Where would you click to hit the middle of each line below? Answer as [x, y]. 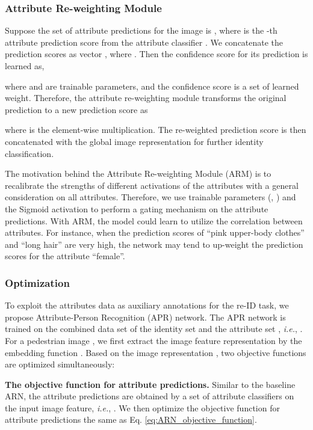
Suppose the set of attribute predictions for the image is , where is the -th [141, 30]
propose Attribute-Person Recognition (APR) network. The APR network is [145, 317]
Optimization [37, 282]
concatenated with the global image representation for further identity [134, 141]
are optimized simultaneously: [60, 364]
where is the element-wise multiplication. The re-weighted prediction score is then [156, 130]
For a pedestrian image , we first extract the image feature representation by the [153, 340]
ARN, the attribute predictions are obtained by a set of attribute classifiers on [150, 396]
